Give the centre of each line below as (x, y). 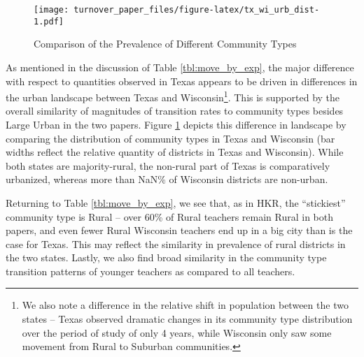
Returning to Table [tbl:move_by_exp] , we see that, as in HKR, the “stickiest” (176, 202)
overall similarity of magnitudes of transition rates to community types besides (175, 111)
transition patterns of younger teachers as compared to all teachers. (150, 271)
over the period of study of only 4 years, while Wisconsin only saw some (177, 332)
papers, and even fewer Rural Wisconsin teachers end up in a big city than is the (179, 230)
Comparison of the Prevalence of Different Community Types (165, 44)
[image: (51, 10)
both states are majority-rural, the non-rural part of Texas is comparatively (168, 165)
